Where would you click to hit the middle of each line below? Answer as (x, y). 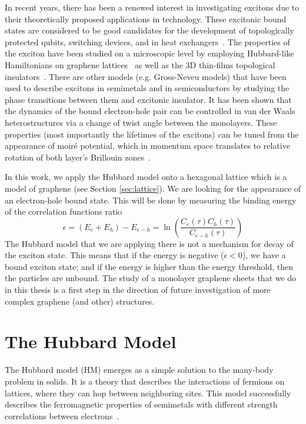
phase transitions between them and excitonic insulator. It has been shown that (148, 99)
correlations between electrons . (62, 415)
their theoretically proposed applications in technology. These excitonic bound (146, 19)
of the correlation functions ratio (64, 211)
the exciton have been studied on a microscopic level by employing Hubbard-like (149, 53)
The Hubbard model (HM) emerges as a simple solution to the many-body (139, 370)
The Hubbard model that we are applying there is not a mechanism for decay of (149, 243)
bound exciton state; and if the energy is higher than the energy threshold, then (149, 266)
